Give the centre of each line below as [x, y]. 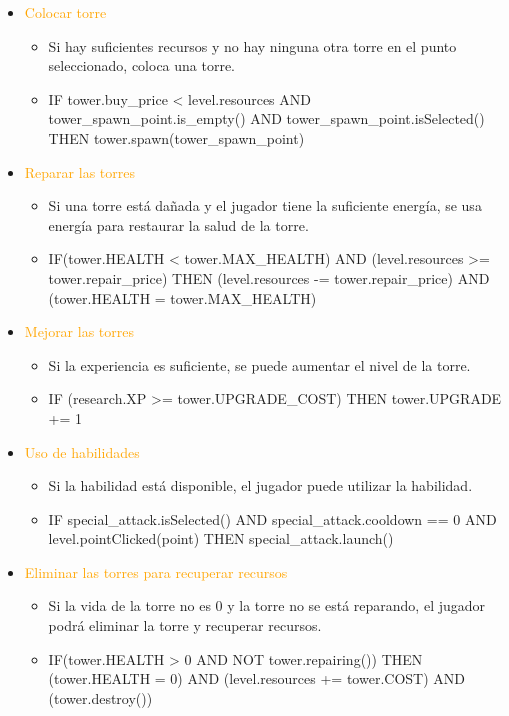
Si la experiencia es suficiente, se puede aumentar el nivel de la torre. [259, 364]
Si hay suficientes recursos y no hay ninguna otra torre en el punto [252, 45]
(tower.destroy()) [100, 697]
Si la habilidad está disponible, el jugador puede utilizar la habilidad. [260, 485]
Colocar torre [65, 12]
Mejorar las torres [79, 331]
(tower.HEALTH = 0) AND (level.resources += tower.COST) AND [256, 678]
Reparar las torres [79, 171]
